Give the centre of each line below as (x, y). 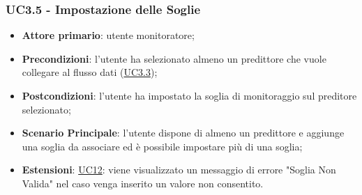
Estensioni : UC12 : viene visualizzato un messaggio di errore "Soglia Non (179, 170)
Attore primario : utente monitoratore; (108, 35)
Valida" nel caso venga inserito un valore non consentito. (143, 183)
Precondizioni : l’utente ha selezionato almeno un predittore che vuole (174, 58)
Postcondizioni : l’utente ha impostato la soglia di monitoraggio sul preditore (189, 95)
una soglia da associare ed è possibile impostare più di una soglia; (162, 146)
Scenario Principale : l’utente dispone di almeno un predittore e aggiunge (183, 133)
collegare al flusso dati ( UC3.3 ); (90, 72)
